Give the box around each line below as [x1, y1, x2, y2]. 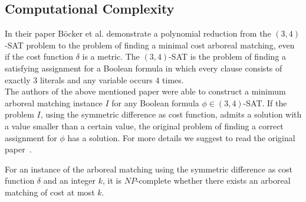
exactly [5, 73, 31, 86]
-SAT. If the [243, 96, 287, 109]
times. [162, 73, 184, 86]
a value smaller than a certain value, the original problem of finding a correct [5, 119, 284, 132]
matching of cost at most [5, 185, 95, 198]
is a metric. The [82, 50, 140, 63]
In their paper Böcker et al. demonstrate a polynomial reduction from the [5, 27, 271, 40]
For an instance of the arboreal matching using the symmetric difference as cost [5, 162, 293, 175]
